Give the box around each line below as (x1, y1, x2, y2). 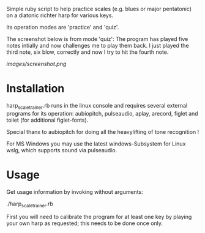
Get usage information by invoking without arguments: (6, 188, 143, 195)
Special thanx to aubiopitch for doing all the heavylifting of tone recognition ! (6, 128, 199, 135)
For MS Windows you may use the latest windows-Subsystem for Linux (6, 140, 186, 147)
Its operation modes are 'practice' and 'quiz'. (6, 24, 119, 31)
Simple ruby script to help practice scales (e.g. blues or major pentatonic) (6, 6, 192, 12)
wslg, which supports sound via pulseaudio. (6, 146, 117, 153)
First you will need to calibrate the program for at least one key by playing (6, 213, 192, 221)
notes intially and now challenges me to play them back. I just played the (6, 42, 189, 49)
